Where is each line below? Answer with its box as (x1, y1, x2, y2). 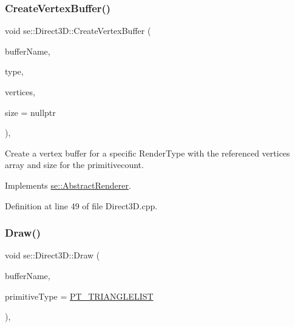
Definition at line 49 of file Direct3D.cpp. (5, 199, 158, 212)
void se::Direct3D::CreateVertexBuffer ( (5, 24, 151, 37)
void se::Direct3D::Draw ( (5, 249, 100, 261)
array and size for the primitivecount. (5, 158, 144, 171)
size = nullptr (5, 106, 56, 118)
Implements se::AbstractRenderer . (5, 178, 131, 191)
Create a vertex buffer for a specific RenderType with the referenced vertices (5, 146, 290, 159)
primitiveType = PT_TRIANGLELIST (5, 289, 154, 302)
